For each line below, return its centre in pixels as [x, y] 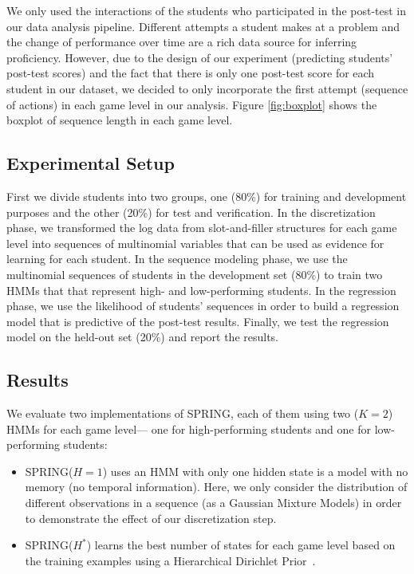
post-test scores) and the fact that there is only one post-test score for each [191, 73]
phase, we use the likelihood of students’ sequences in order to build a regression [203, 306]
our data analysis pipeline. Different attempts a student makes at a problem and [203, 26]
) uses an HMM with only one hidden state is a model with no [255, 471]
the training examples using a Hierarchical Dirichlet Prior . [170, 560]
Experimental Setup [91, 163]
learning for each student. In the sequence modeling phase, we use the [177, 259]
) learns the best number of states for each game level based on [241, 545]
